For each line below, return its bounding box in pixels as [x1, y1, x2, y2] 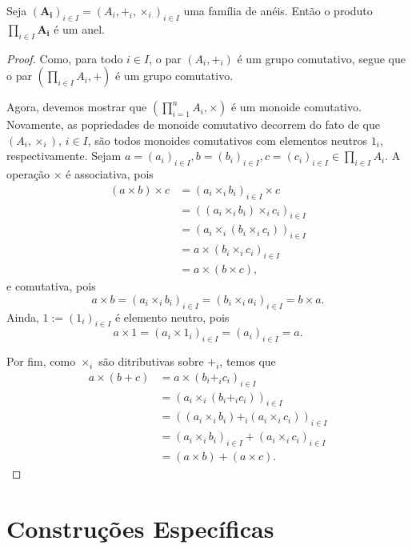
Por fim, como [6, 353, 76, 370]
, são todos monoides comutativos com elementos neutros [87, 131, 368, 148]
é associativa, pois [66, 166, 154, 182]
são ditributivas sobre [98, 353, 204, 370]
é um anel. [54, 20, 105, 37]
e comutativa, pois [6, 278, 96, 295]
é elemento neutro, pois [114, 308, 230, 325]
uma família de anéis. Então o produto [183, 2, 373, 18]
